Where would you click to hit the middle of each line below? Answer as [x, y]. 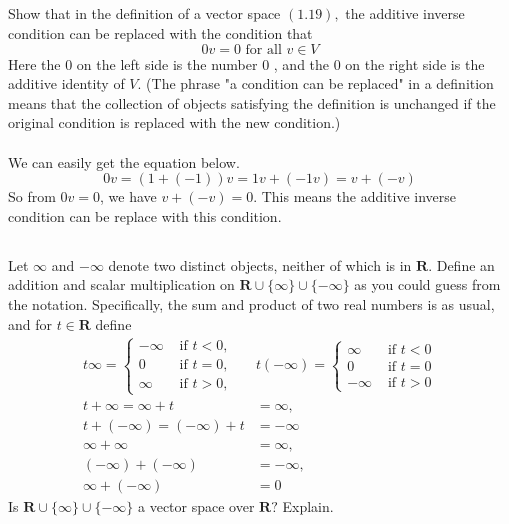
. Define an [461, 264]
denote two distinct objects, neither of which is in [260, 264]
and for [30, 323]
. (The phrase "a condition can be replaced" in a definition [315, 83]
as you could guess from [427, 284]
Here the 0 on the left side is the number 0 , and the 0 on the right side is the [246, 63]
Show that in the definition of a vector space [144, 13]
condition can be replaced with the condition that [160, 32]
